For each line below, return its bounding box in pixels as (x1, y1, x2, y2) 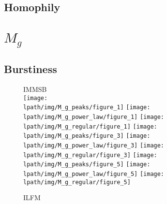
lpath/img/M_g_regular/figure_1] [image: (23, 123, 157, 130)
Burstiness (4, 61, 57, 76)
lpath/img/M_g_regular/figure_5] (23, 178, 131, 186)
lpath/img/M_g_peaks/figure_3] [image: (23, 132, 151, 140)
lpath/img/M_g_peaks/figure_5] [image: (23, 161, 151, 168)
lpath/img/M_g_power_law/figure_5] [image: (23, 170, 165, 177)
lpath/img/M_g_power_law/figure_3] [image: (23, 142, 165, 149)
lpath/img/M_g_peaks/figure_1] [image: (23, 104, 151, 111)
